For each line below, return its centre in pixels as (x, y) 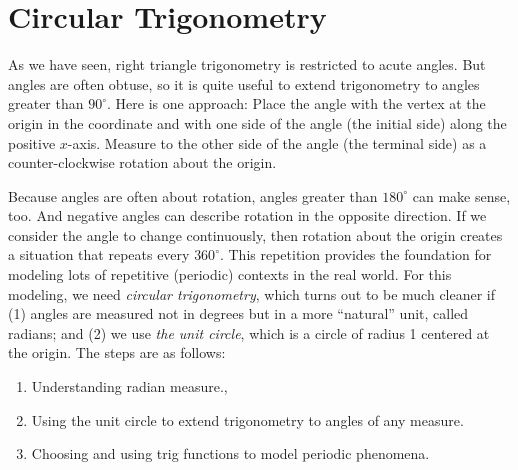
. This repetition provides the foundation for (355, 254)
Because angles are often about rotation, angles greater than (193, 195)
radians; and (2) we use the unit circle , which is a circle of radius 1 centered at (249, 332)
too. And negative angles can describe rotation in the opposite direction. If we (247, 215)
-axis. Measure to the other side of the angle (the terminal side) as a (277, 142)
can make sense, (461, 195)
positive (32, 142)
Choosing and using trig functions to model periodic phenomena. (230, 453)
